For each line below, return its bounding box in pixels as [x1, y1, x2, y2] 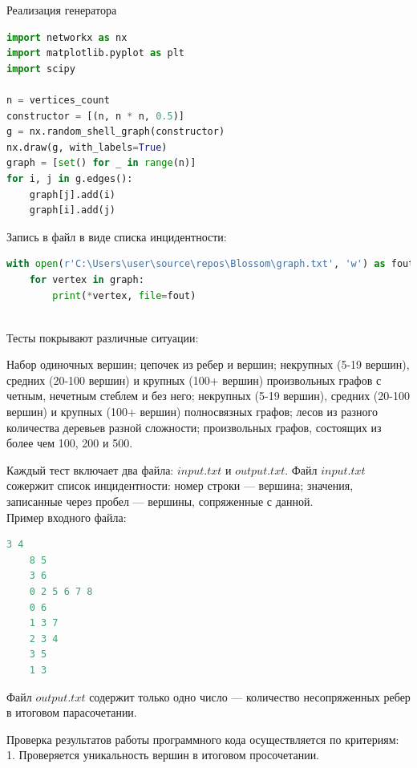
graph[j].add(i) [29, 188, 116, 200]
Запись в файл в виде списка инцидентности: [6, 228, 227, 245]
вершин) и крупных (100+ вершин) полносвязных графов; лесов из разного [6, 403, 378, 420]
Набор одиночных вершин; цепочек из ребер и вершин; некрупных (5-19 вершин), [6, 356, 410, 373]
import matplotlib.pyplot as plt [6, 47, 184, 59]
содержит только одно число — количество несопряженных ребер [89, 688, 411, 705]
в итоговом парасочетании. [6, 704, 137, 721]
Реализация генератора [6, 2, 117, 18]
